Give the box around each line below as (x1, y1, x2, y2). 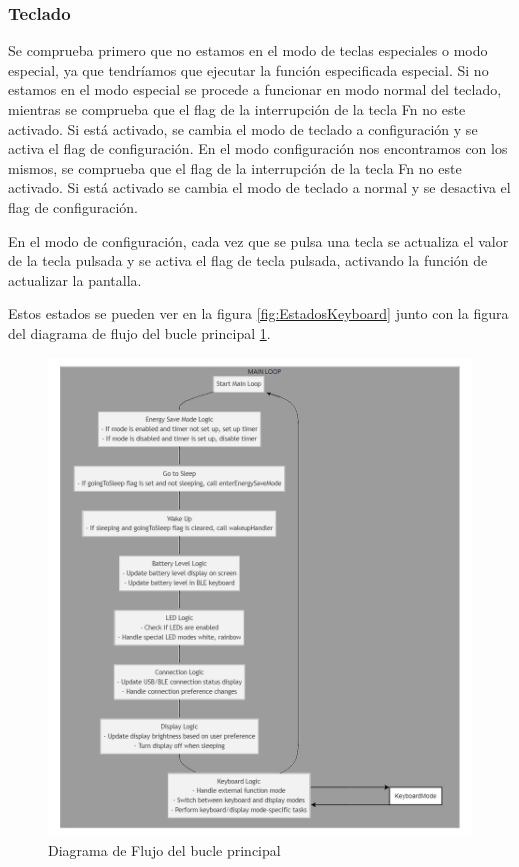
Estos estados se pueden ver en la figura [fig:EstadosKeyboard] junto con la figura (8, 303, 509, 324)
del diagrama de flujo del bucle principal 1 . (8, 322, 271, 343)
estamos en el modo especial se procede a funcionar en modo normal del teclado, (8, 79, 502, 100)
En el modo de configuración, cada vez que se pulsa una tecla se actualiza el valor (8, 230, 509, 251)
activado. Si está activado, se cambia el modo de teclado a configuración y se (8, 118, 478, 139)
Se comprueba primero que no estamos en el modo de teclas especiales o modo (8, 40, 488, 61)
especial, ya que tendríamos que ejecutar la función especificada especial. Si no (8, 59, 489, 80)
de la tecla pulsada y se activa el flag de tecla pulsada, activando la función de (8, 250, 488, 271)
